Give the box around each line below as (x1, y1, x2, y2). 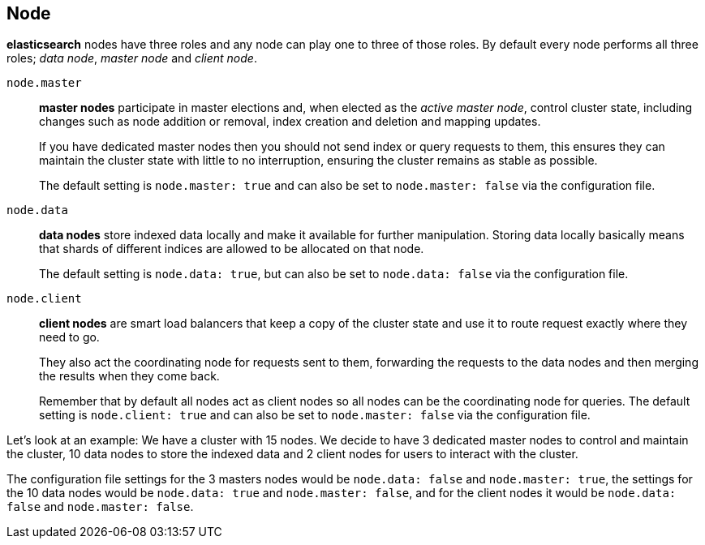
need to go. (39, 330, 100, 345)
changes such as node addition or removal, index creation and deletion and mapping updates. (39, 114, 541, 129)
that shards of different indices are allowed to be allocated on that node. (39, 242, 424, 256)
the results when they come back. (39, 369, 220, 384)
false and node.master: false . (6, 500, 194, 514)
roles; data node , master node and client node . (6, 51, 257, 66)
